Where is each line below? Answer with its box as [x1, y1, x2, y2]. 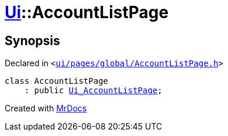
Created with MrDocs [5, 103, 87, 114]
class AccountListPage [5, 76, 109, 86]
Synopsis [5, 33, 60, 48]
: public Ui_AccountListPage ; [24, 86, 163, 96]
